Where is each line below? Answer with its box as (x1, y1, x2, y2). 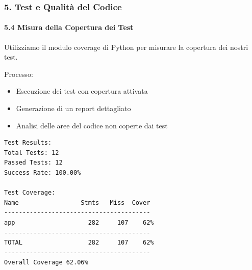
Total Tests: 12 (4, 149, 59, 156)
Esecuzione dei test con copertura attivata (16, 86, 148, 96)
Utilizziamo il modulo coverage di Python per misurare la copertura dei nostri (4, 41, 248, 52)
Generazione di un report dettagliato (16, 103, 131, 114)
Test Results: (4, 139, 52, 147)
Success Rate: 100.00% (4, 169, 81, 176)
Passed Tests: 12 (4, 159, 63, 167)
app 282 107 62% (4, 219, 154, 226)
